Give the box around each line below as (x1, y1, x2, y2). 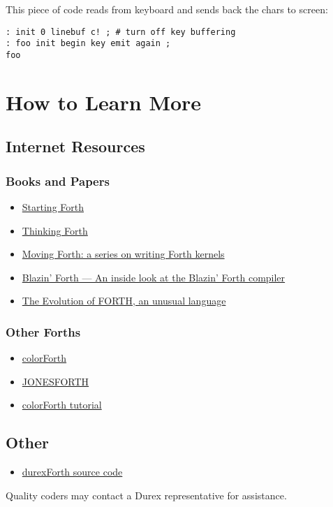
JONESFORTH (22, 374, 89, 388)
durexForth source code (22, 464, 123, 479)
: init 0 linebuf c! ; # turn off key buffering (6, 27, 236, 37)
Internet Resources (6, 135, 145, 157)
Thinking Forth (22, 223, 88, 237)
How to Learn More (6, 87, 202, 116)
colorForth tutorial (22, 397, 102, 412)
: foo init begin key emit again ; (6, 38, 171, 49)
